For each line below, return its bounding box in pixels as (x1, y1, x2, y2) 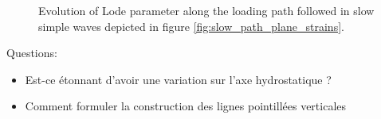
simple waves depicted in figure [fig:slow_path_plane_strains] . (38, 17, 344, 34)
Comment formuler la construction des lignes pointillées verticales (25, 98, 347, 114)
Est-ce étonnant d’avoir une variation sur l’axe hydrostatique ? (25, 71, 332, 87)
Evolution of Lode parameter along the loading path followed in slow (38, 2, 375, 18)
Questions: (6, 44, 57, 61)
